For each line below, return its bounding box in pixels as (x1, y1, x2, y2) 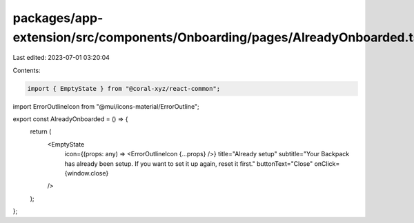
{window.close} (64, 169, 109, 178)
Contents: (12, 66, 41, 74)
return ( (30, 127, 52, 136)
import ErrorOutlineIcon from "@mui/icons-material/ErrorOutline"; (12, 102, 199, 110)
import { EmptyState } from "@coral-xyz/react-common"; (27, 85, 221, 92)
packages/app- (12, 10, 103, 25)
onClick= (314, 159, 340, 168)
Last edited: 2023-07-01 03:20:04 (12, 54, 110, 62)
